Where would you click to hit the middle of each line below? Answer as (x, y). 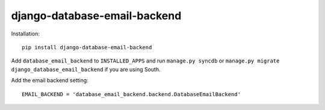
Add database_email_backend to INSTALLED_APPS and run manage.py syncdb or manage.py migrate (145, 61)
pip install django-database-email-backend (87, 47)
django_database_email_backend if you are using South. (86, 69)
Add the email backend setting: (50, 81)
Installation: (26, 34)
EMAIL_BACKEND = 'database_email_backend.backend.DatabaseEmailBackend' (131, 94)
